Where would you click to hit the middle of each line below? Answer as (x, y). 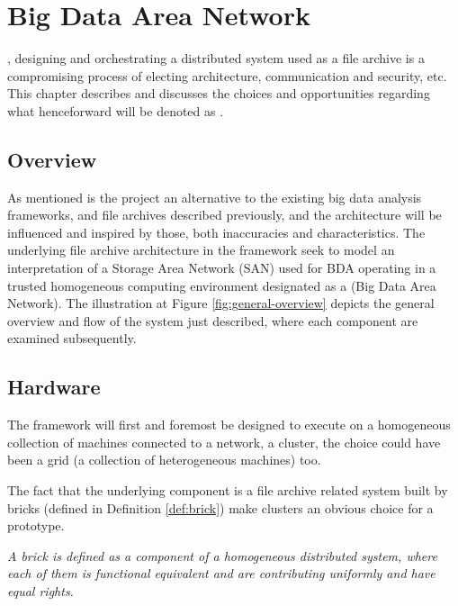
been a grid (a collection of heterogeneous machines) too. (164, 460)
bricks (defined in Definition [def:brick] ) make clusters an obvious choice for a (220, 507)
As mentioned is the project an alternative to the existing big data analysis (215, 197)
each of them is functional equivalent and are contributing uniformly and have (221, 573)
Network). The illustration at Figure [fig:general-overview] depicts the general (221, 303)
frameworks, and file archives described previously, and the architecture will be (225, 215)
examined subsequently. (72, 338)
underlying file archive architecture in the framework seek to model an (201, 250)
